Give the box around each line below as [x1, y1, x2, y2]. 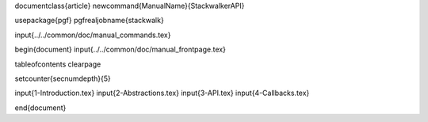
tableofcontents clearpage [14, 59, 101, 69]
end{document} [14, 103, 67, 112]
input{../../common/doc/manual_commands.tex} [14, 30, 171, 40]
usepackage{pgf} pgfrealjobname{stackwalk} [14, 16, 164, 25]
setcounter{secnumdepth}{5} [14, 74, 111, 83]
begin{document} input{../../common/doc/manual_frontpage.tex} [14, 44, 226, 55]
